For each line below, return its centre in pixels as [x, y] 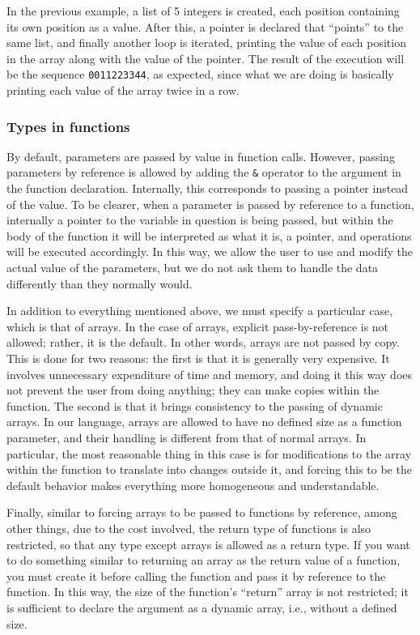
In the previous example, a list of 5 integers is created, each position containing [203, 11]
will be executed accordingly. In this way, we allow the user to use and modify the [210, 251]
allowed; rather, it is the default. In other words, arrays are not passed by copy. [203, 342]
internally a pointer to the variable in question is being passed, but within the [200, 220]
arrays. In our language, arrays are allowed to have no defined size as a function [204, 422]
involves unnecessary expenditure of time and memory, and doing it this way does [210, 374]
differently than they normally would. [100, 283]
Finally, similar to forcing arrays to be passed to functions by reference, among [202, 512]
